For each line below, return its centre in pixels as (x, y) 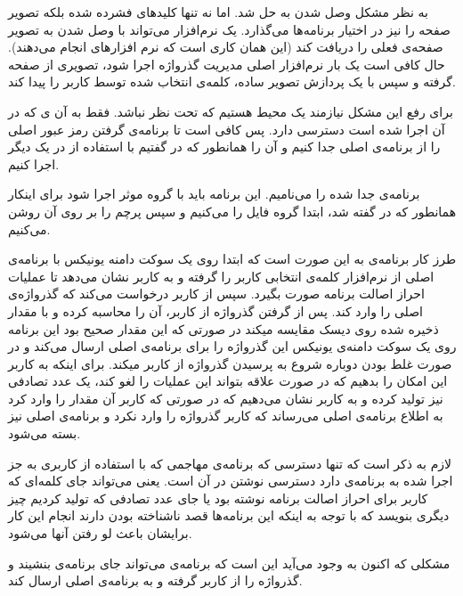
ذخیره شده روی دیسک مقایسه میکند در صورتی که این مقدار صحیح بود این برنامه (223, 328)
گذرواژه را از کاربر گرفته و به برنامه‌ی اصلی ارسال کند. (155, 580)
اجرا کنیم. (34, 163)
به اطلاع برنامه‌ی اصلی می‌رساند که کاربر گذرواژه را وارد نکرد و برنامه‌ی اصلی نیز (226, 416)
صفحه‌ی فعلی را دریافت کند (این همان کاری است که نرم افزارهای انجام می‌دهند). (226, 47)
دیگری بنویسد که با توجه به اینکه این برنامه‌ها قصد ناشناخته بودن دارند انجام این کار (229, 515)
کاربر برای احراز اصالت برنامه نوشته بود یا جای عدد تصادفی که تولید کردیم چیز (218, 498)
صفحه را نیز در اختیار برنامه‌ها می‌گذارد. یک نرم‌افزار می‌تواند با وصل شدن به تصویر (229, 29)
